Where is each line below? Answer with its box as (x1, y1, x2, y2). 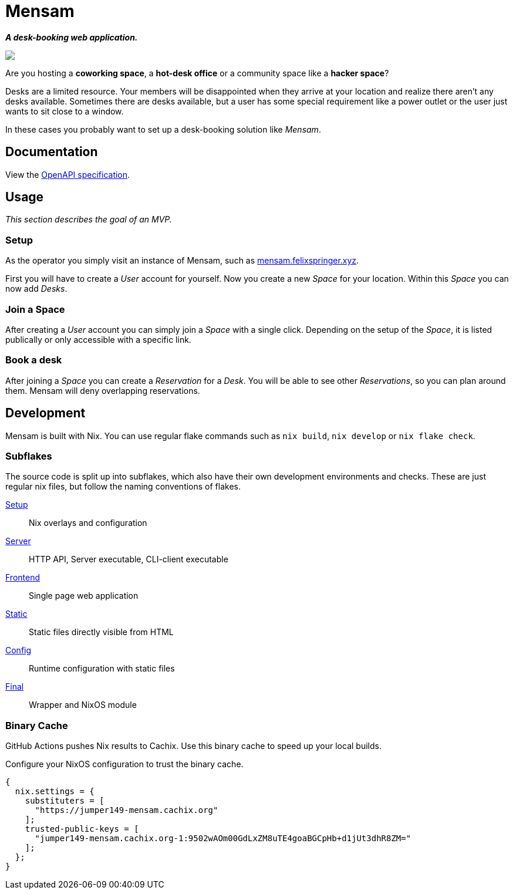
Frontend (5, 572, 41, 583)
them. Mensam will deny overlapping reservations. (5, 385, 200, 396)
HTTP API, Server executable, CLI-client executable (29, 554, 228, 565)
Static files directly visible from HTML (29, 627, 174, 637)
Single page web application (29, 591, 139, 601)
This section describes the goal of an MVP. (5, 214, 172, 225)
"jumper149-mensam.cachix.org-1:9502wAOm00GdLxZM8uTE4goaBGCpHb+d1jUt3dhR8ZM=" (35, 834, 411, 844)
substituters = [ (25, 796, 104, 806)
